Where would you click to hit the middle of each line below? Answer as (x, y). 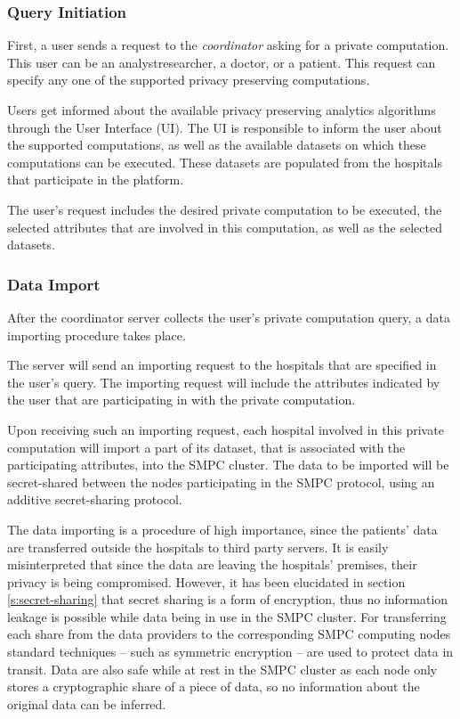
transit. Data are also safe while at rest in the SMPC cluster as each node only (222, 669)
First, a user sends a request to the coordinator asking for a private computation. (228, 45)
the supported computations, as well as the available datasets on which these (217, 145)
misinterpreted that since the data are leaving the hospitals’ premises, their (212, 564)
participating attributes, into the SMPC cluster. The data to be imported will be (228, 465)
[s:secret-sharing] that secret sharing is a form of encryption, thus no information (228, 599)
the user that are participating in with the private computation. (182, 400)
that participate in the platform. (96, 180)
